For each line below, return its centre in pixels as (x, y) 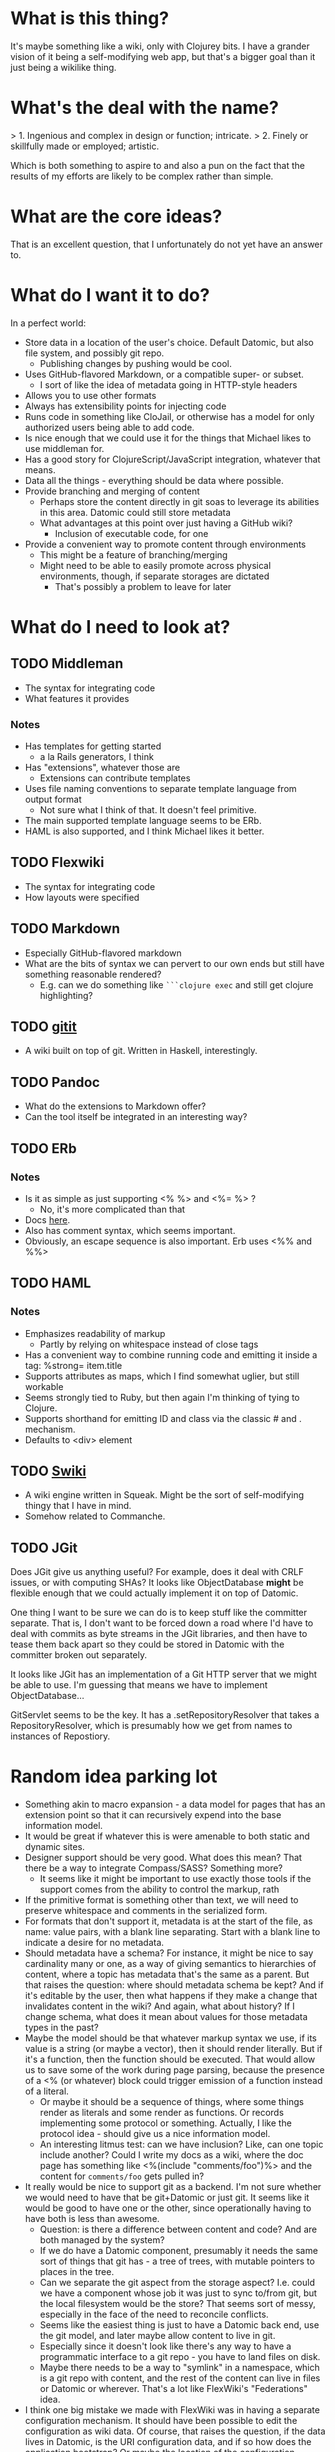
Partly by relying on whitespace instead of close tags (149, 1344)
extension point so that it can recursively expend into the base (153, 1815)
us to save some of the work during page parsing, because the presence (174, 2070)
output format (53, 799)
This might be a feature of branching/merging (133, 554)
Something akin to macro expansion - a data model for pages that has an (175, 1804)
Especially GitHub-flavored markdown (103, 953)
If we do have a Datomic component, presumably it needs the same (178, 2251)
